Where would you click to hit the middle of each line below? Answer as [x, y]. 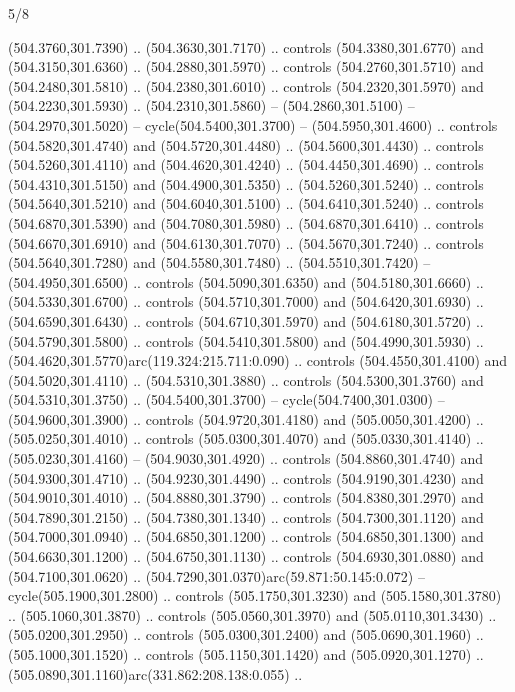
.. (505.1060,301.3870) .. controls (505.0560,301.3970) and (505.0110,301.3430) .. [252, 614]
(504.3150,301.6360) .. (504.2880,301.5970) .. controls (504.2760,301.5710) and [246, 66]
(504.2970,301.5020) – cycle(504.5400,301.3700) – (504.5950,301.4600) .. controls [253, 124]
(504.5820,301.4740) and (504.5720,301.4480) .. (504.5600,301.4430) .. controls [246, 144]
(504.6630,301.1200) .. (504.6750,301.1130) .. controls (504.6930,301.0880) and [246, 556]
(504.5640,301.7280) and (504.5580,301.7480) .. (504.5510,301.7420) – [219, 262]
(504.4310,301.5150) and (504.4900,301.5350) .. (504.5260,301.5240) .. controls [246, 183]
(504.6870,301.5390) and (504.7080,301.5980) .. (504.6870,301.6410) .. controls [246, 222]
